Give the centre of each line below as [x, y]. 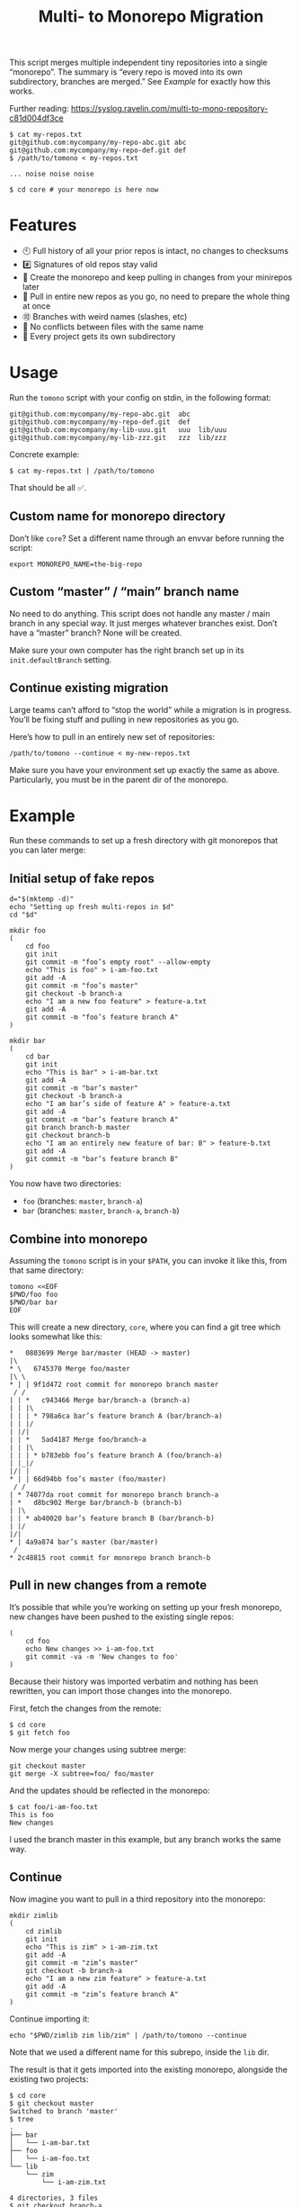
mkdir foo [28, 931]
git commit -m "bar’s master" [82, 1088]
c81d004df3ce [37, 118]
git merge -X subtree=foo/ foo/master [82, 1774]
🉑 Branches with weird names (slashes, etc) [105, 317]
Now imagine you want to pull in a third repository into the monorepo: [137, 1899]
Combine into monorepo [79, 1239]
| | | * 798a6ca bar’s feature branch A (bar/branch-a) [116, 1416]
